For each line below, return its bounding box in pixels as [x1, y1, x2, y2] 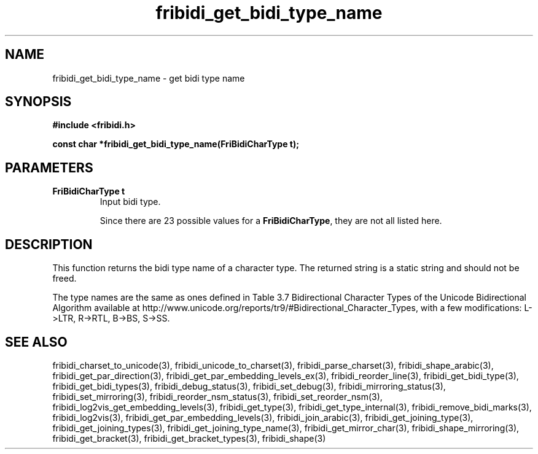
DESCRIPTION [5, 236, 93, 252]
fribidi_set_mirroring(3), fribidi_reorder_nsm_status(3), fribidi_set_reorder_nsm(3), [52, 391, 383, 402]
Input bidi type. [99, 196, 161, 207]
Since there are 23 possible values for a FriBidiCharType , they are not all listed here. [99, 215, 442, 226]
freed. [52, 273, 77, 284]
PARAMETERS [5, 160, 93, 175]
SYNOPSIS [5, 94, 72, 110]
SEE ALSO [5, 334, 68, 350]
